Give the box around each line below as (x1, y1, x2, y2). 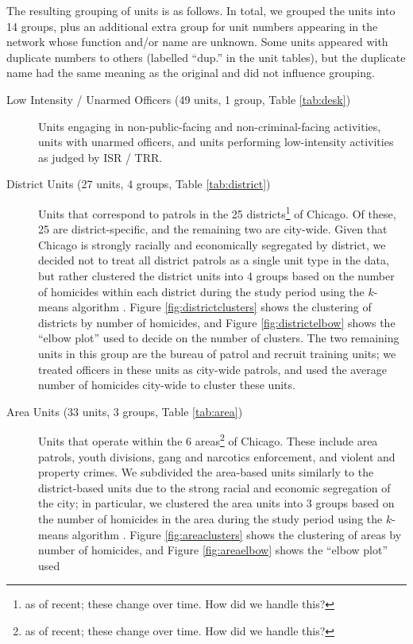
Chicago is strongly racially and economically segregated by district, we (38, 236, 386, 253)
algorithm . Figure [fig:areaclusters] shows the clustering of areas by (71, 526, 402, 542)
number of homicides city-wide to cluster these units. (38, 376, 295, 393)
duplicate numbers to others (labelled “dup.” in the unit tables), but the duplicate (6, 48, 406, 65)
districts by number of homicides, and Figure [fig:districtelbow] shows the (38, 314, 396, 330)
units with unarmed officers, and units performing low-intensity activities (38, 133, 394, 150)
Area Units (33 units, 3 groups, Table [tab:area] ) (6, 403, 243, 419)
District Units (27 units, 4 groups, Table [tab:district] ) (6, 175, 271, 192)
